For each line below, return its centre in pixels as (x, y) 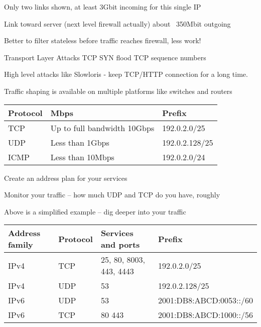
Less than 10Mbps (82, 157)
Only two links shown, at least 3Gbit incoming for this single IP (103, 7)
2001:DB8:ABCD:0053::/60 (206, 300)
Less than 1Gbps (80, 142)
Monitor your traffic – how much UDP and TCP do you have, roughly (112, 195)
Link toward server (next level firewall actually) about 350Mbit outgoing (117, 23)
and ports (120, 245)
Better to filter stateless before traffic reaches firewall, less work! (103, 40)
